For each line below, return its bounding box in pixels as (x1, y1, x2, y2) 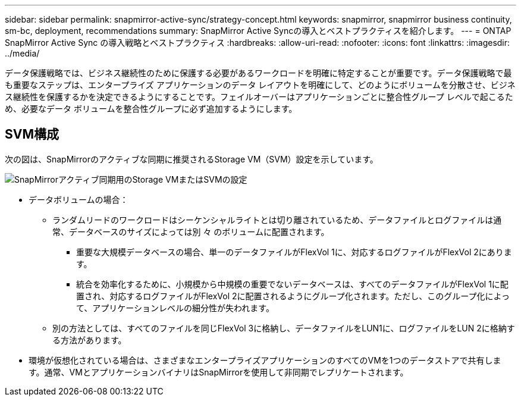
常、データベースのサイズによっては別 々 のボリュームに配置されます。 (52, 226, 329, 237)
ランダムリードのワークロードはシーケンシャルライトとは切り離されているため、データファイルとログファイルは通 (52, 214, 502, 225)
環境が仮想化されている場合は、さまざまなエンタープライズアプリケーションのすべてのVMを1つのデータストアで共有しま (29, 355, 501, 365)
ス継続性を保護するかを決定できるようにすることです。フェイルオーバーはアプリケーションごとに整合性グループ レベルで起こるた (5, 92, 513, 102)
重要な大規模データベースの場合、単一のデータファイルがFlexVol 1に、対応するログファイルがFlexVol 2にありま (76, 246, 512, 257)
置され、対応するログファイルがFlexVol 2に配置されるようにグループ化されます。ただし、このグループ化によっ (76, 290, 510, 301)
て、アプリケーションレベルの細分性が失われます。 (76, 302, 274, 313)
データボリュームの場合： (29, 194, 128, 205)
